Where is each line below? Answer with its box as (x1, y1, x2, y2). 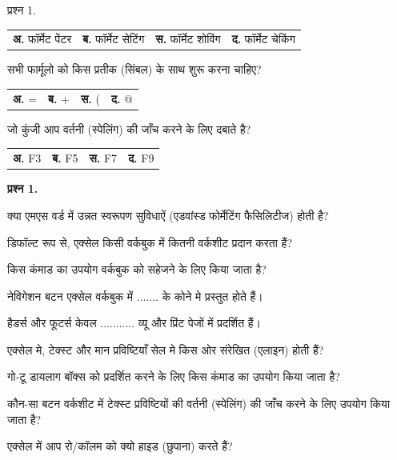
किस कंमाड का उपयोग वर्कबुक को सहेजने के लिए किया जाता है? (7, 261, 267, 278)
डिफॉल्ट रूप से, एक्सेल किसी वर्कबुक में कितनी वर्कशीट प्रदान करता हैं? (7, 234, 292, 250)
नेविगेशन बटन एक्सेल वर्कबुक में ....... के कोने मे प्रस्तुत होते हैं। (7, 287, 263, 304)
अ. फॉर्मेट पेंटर (13, 30, 72, 47)
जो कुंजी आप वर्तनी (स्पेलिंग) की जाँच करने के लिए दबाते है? (7, 120, 251, 137)
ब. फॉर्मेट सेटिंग (82, 30, 145, 47)
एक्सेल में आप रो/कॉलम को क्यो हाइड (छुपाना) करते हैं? (7, 438, 233, 454)
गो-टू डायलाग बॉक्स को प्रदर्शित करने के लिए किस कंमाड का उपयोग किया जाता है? (7, 368, 340, 385)
